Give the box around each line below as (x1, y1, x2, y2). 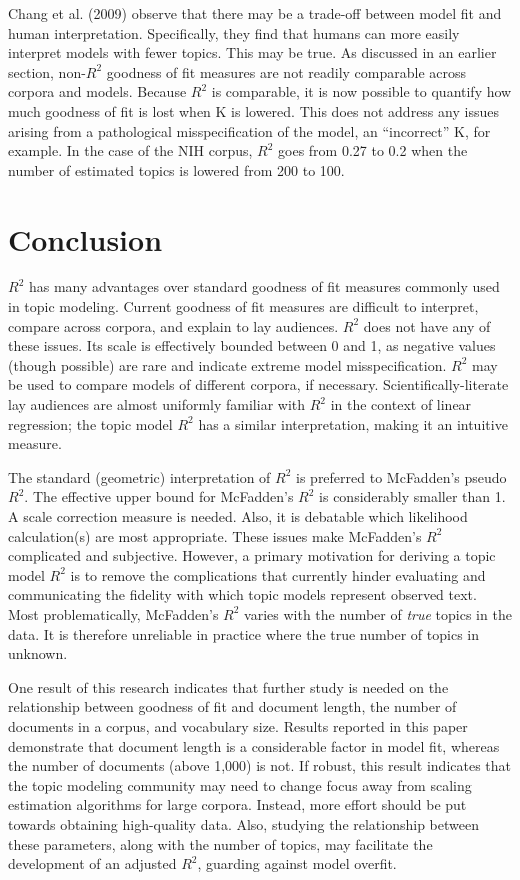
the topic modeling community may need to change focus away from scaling (8, 774, 472, 795)
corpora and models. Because (8, 81, 187, 102)
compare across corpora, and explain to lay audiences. (8, 315, 339, 336)
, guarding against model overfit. (197, 853, 397, 874)
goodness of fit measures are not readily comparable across (106, 61, 467, 82)
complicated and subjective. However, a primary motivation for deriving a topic (8, 545, 496, 566)
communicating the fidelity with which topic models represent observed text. (8, 584, 477, 605)
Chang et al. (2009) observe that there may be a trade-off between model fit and (8, 3, 502, 23)
